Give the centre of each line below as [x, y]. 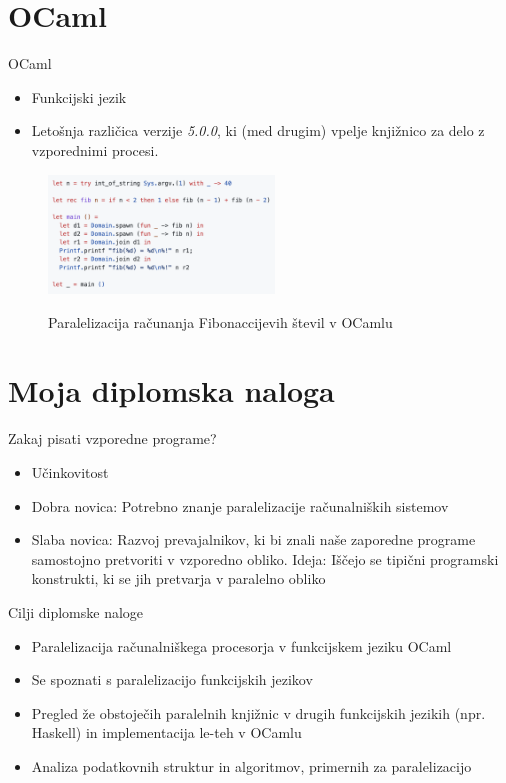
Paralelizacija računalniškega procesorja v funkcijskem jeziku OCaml [241, 645]
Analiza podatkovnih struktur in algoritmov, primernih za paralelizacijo [251, 765]
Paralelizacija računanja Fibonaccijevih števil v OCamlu [220, 321]
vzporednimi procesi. [95, 149]
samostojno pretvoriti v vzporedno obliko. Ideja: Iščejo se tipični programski [265, 558]
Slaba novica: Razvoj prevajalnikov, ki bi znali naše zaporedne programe [253, 539]
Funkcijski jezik [79, 96]
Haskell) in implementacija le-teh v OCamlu [166, 732]
